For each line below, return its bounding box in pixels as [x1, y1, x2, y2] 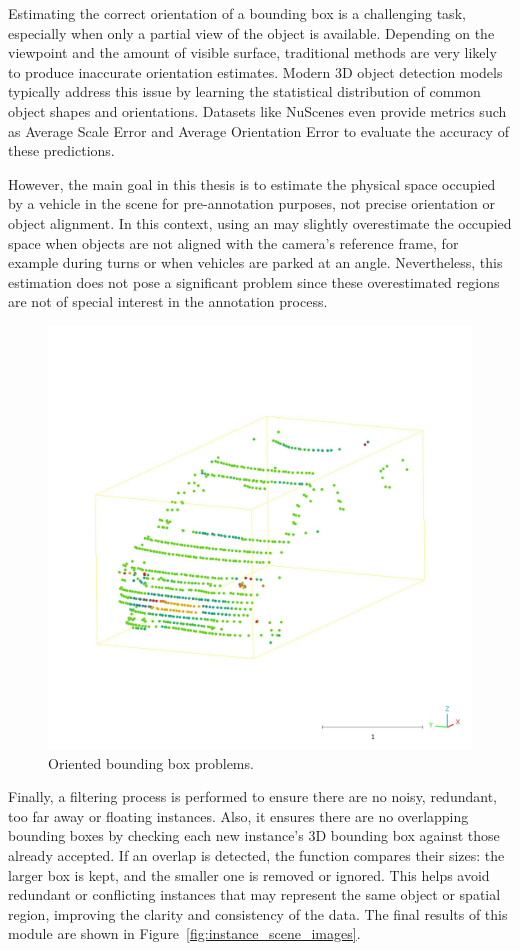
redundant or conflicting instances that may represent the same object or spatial [8, 884, 501, 905]
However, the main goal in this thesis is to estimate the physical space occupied [8, 173, 496, 194]
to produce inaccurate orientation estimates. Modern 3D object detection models [8, 61, 503, 82]
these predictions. [8, 140, 115, 161]
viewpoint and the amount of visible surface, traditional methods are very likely [8, 42, 497, 63]
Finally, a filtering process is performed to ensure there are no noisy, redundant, [8, 786, 497, 807]
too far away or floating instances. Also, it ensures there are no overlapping [8, 805, 469, 826]
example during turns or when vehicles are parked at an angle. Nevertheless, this [8, 252, 503, 273]
